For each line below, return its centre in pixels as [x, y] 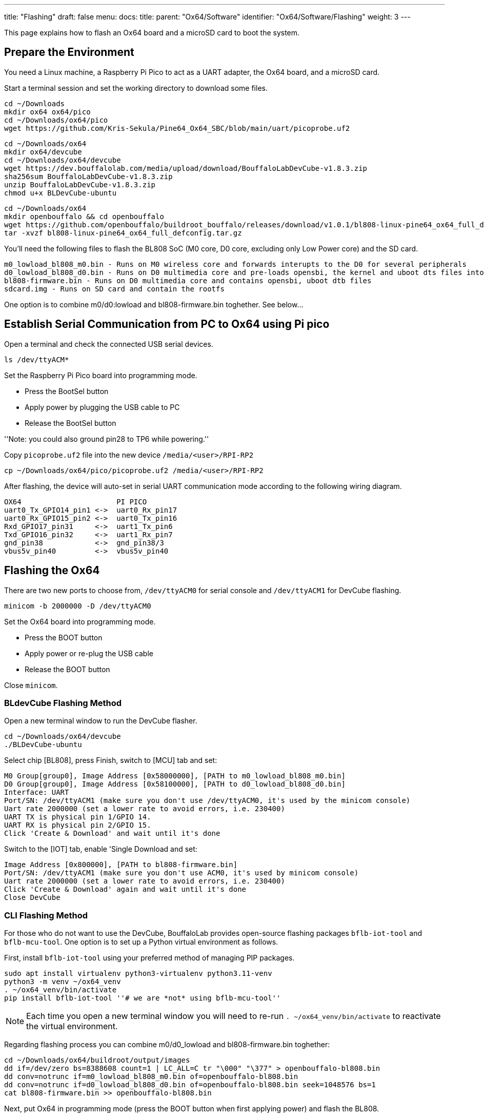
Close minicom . [31, 685]
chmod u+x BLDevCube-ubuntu [60, 193]
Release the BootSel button [70, 423]
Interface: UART [37, 792]
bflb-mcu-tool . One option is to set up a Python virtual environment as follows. [141, 942]
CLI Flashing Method [46, 915]
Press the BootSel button [67, 391]
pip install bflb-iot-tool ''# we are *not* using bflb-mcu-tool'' [143, 998]
